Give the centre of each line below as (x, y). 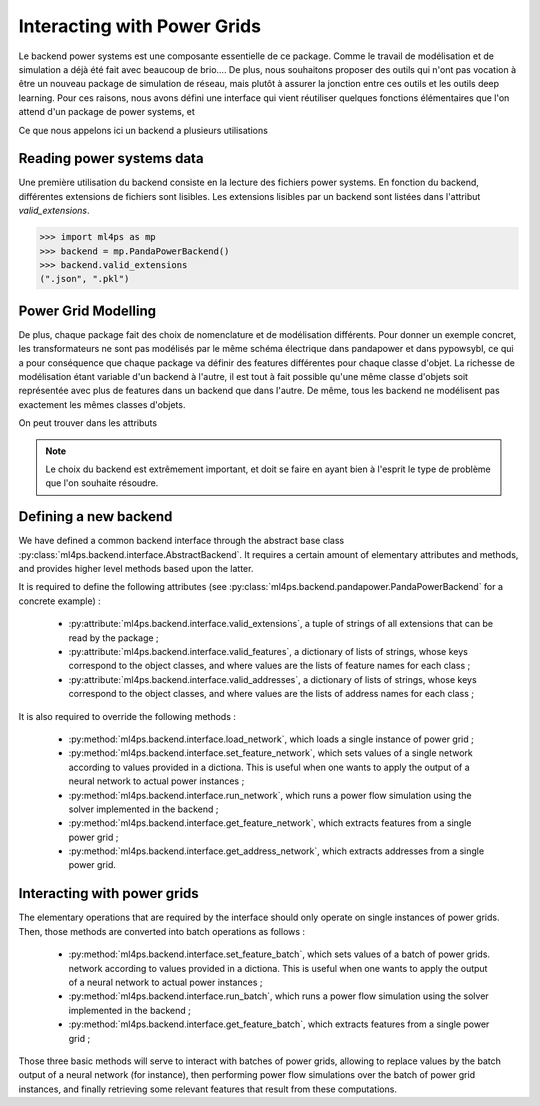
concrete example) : (60, 601)
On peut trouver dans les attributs (88, 423)
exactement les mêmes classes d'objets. (102, 404)
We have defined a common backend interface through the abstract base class (181, 541)
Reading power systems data (111, 158)
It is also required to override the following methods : (127, 716)
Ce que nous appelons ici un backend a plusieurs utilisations (143, 130)
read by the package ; (113, 637)
